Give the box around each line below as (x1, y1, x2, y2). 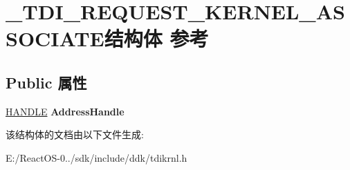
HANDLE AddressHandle (6, 104, 125, 118)
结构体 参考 (104, 24, 209, 53)
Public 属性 (6, 71, 87, 93)
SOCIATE (6, 24, 104, 53)
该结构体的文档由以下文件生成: (6, 127, 144, 142)
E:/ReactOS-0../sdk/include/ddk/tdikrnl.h (6, 150, 187, 164)
